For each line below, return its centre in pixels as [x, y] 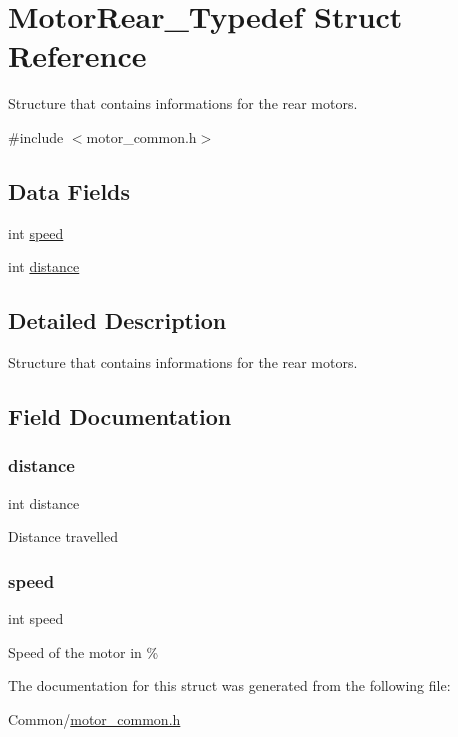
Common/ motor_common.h [94, 718]
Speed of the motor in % [83, 651]
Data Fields [69, 190]
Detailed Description [117, 320]
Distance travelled [63, 536]
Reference [77, 55]
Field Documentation [120, 416]
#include [36, 136]
